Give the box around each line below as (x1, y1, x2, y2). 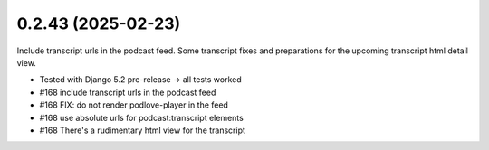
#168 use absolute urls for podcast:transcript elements (39, 112, 244, 123)
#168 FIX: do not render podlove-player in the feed (39, 99, 228, 110)
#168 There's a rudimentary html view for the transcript (39, 125, 246, 136)
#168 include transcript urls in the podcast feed (39, 87, 216, 98)
